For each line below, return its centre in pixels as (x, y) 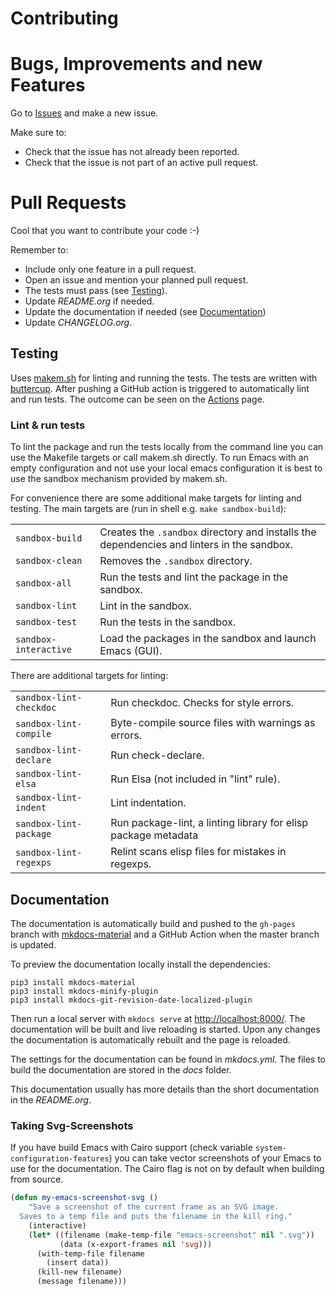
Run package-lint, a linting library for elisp (209, 823)
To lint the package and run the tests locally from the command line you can (167, 447)
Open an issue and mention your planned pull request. (136, 280)
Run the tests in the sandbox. (168, 622)
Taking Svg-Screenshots (72, 1125)
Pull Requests (68, 203)
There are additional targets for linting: (89, 676)
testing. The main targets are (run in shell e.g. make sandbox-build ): (148, 509)
